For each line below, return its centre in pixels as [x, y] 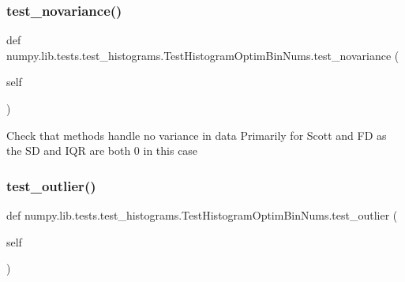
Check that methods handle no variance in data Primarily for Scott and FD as [197, 135]
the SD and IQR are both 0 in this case [102, 150]
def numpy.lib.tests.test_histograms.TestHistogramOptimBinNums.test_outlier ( [202, 215]
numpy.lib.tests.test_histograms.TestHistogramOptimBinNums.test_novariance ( [203, 55]
